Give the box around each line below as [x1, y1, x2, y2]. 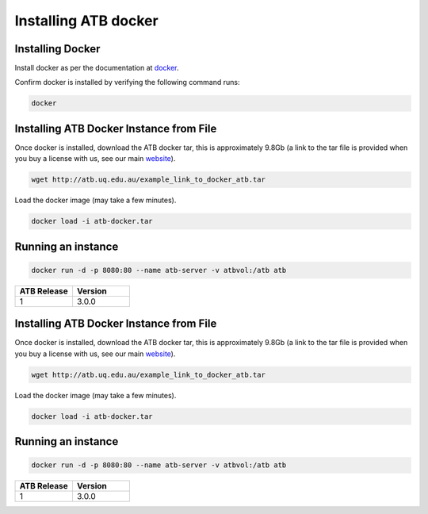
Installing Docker [14, 42, 101, 56]
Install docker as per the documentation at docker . [14, 63, 179, 73]
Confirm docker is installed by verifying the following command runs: [14, 78, 240, 87]
